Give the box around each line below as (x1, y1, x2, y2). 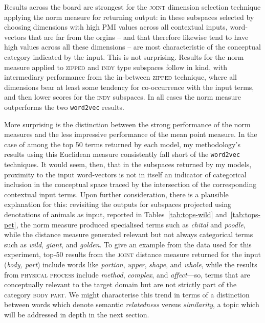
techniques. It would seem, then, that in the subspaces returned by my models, (4, 159, 252, 170)
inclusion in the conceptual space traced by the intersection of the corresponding (4, 179, 257, 190)
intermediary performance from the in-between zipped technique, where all (4, 72, 237, 82)
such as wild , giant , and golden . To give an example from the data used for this (4, 239, 252, 249)
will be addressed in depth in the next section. (4, 309, 149, 319)
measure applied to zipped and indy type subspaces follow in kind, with (4, 61, 227, 72)
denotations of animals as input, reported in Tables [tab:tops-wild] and (4, 209, 227, 219)
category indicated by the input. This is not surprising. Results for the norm (4, 51, 244, 62)
